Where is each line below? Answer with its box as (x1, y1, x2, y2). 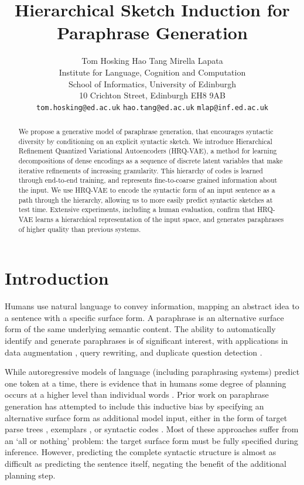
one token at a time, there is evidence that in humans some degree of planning (5, 377, 286, 389)
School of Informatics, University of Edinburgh (69, 77, 236, 90)
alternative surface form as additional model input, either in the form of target (5, 411, 288, 423)
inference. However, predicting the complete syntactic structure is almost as (5, 446, 276, 458)
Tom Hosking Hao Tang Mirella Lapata (81, 54, 223, 67)
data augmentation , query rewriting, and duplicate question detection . (5, 346, 262, 358)
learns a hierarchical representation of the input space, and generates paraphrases (35, 214, 284, 224)
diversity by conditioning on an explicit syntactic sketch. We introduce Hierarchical (18, 136, 272, 146)
